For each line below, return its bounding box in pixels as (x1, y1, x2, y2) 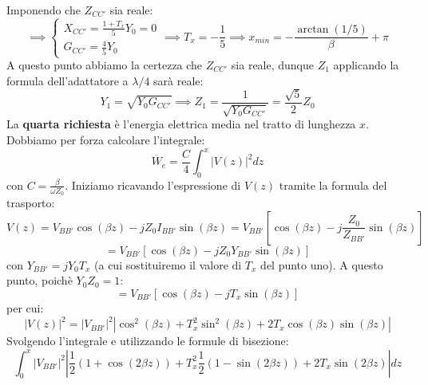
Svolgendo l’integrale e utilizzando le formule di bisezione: (6, 332, 289, 349)
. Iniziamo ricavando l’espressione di (65, 176, 241, 193)
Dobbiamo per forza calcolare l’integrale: (6, 132, 205, 148)
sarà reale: (153, 72, 204, 88)
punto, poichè (6, 272, 73, 289)
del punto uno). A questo (260, 256, 383, 273)
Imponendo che (6, 2, 81, 18)
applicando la (333, 57, 399, 73)
